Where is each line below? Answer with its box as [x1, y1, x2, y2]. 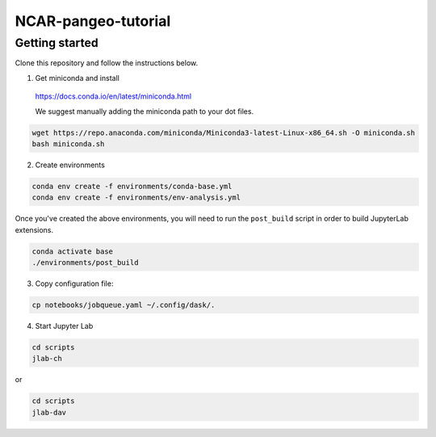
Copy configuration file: [35, 279, 114, 288]
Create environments [35, 160, 105, 170]
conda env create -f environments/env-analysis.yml [31, 193, 241, 202]
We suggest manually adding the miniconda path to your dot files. [35, 106, 254, 116]
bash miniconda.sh [31, 139, 105, 149]
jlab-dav [31, 408, 67, 417]
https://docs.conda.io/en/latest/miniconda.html [35, 91, 192, 101]
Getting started [15, 36, 99, 50]
